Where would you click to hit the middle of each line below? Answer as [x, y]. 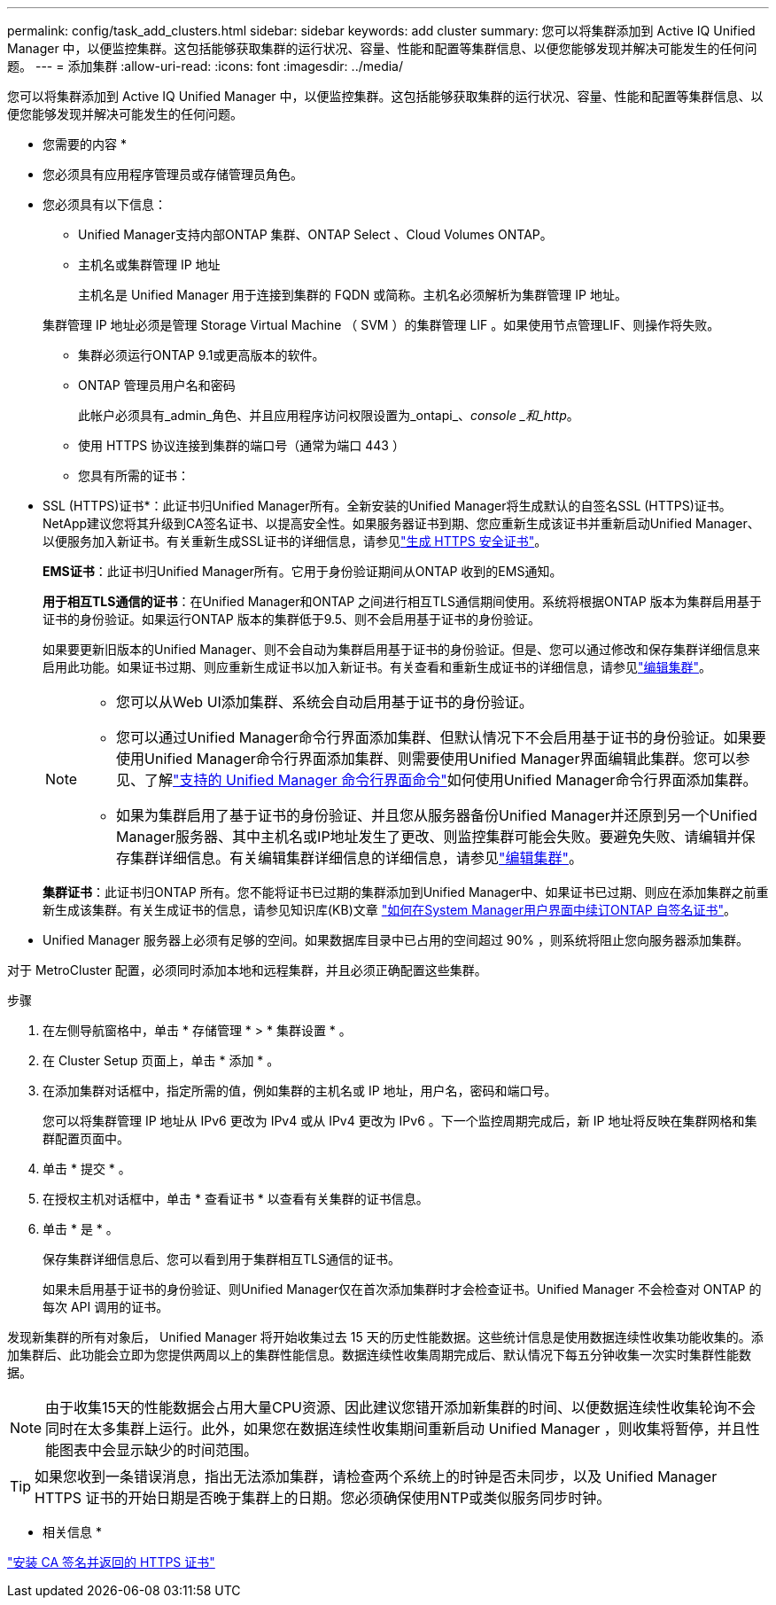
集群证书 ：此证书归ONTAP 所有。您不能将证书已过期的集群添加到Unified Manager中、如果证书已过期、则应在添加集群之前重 [406, 892]
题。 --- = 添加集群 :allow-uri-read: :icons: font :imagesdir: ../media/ [206, 66]
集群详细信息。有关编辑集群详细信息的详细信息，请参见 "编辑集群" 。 [357, 858]
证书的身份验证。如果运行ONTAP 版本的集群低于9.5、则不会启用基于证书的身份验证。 [292, 619]
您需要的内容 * [85, 144]
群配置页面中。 [86, 1138]
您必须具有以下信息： [105, 204]
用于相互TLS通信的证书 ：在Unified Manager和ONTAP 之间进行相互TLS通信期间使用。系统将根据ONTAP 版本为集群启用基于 [402, 601]
